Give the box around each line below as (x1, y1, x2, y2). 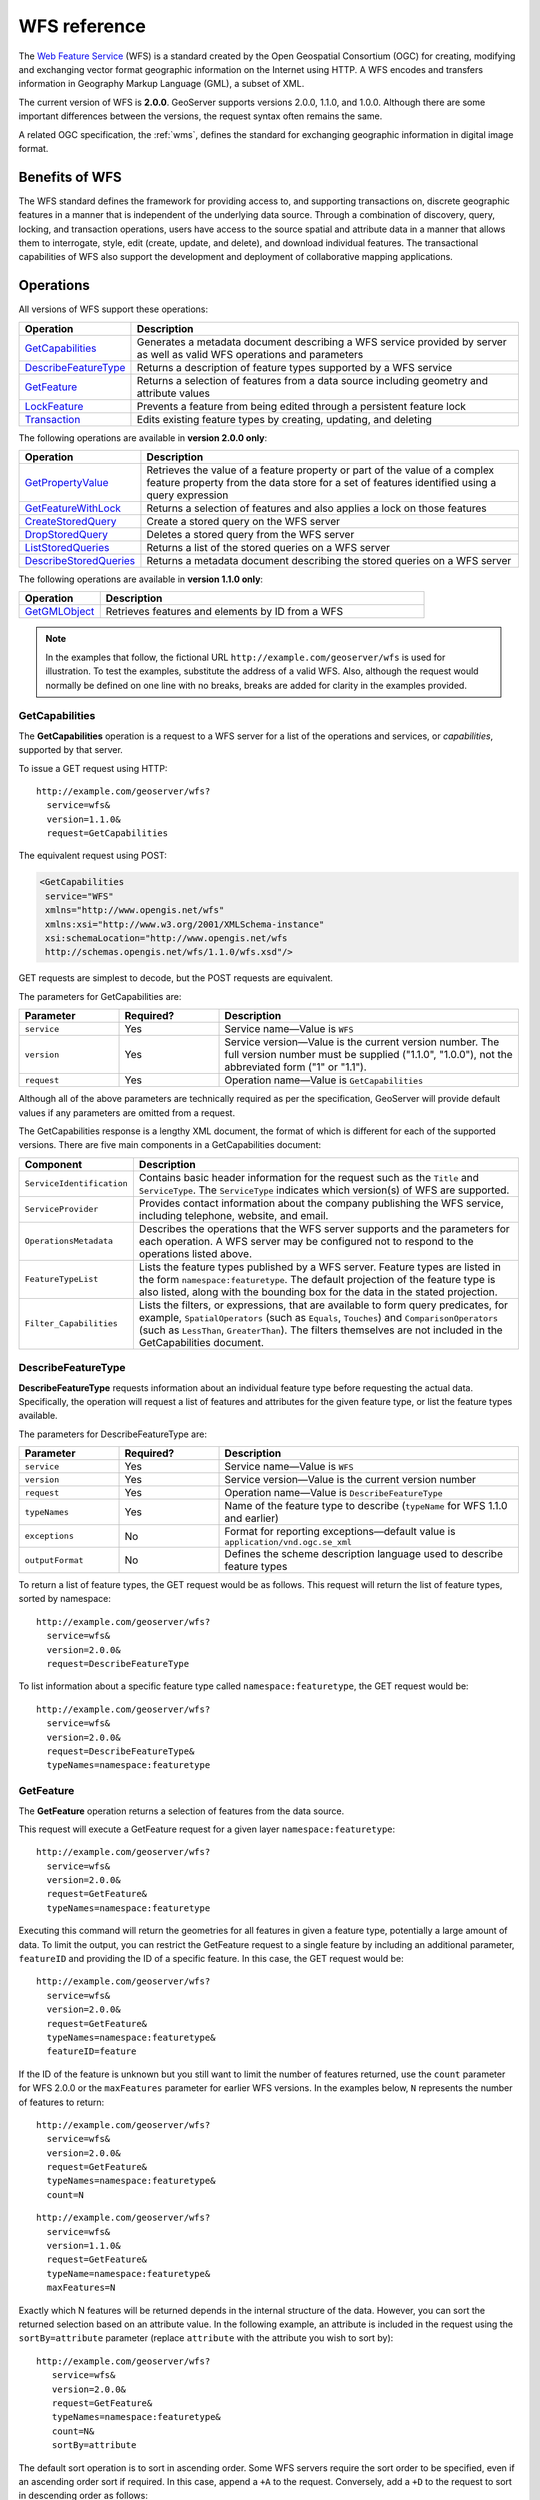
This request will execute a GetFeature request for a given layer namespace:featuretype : (18, 1823, 396, 1835)
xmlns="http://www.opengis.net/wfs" (45, 905, 225, 916)
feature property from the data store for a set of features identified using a (146, 476, 497, 490)
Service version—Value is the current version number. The (224, 1035, 500, 1049)
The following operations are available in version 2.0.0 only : (18, 431, 268, 444)
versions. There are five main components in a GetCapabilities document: (18, 1139, 322, 1151)
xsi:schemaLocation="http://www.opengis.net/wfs (45, 933, 288, 944)
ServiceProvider (24, 1204, 99, 1215)
